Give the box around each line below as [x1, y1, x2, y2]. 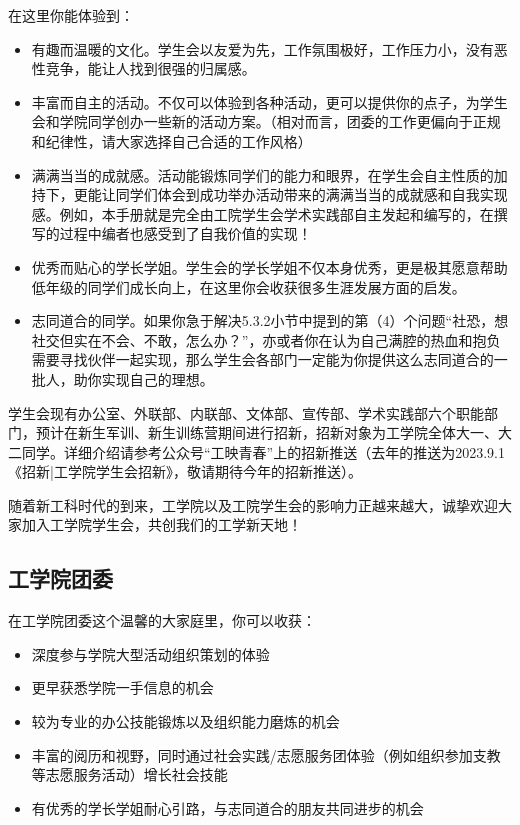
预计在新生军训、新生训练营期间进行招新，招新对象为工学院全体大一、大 [35, 422, 512, 443]
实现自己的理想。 [101, 368, 214, 389]
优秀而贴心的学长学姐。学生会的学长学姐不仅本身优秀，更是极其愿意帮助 [31, 256, 508, 277]
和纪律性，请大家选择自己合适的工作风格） [31, 130, 312, 151]
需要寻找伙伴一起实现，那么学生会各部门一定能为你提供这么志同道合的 [31, 349, 494, 370]
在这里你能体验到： [8, 5, 134, 25]
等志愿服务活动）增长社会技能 [31, 764, 228, 785]
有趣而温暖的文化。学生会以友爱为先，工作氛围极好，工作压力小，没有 [31, 38, 494, 59]
